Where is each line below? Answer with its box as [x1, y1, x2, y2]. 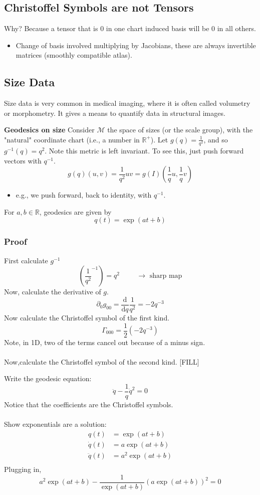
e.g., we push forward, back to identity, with [16, 190, 152, 200]
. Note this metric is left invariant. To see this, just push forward [45, 145, 244, 156]
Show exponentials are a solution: [4, 419, 107, 429]
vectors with [4, 155, 42, 166]
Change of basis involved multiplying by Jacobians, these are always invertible [16, 40, 256, 50]
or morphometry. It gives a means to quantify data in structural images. [4, 107, 225, 118]
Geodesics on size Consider [4, 124, 95, 135]
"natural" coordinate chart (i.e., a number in [4, 134, 140, 144]
